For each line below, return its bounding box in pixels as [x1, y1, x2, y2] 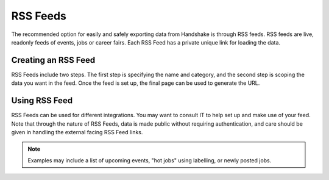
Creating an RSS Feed [11, 55, 96, 65]
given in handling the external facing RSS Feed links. [11, 128, 143, 135]
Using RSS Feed [11, 95, 73, 106]
